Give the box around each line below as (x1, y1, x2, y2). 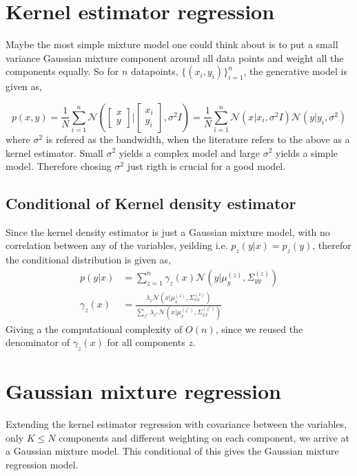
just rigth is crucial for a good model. (127, 159, 286, 173)
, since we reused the (215, 321, 303, 336)
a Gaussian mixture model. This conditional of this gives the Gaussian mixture (6, 444, 339, 458)
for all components (107, 335, 185, 349)
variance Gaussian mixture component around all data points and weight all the (6, 50, 344, 65)
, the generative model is (243, 64, 347, 78)
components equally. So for (6, 64, 119, 78)
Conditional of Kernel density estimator (6, 193, 296, 214)
